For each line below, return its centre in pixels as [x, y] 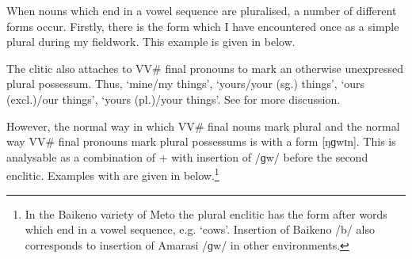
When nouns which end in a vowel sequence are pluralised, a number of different [202, 10]
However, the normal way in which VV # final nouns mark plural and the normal [203, 126]
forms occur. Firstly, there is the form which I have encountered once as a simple [203, 26]
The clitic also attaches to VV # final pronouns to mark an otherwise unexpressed [205, 68]
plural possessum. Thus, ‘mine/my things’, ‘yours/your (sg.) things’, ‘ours [186, 84]
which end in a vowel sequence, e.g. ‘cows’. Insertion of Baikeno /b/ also [200, 229]
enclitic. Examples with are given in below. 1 [113, 174]
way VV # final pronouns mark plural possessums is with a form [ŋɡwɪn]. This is [201, 141]
